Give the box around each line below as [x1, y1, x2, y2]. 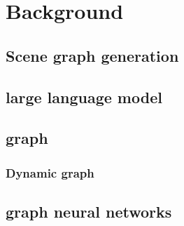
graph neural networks [6, 200, 172, 222]
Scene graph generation [6, 44, 179, 66]
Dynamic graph [6, 164, 94, 181]
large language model [6, 86, 162, 107]
